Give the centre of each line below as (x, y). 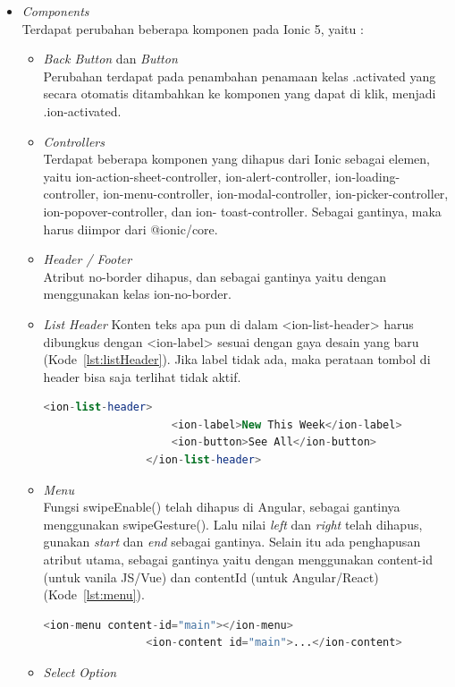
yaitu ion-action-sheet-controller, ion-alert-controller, (187, 176)
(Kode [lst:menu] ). (94, 594)
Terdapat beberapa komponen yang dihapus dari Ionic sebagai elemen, (236, 159)
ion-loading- (367, 176)
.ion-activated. (82, 110)
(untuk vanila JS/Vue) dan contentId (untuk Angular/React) (211, 577)
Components (55, 11)
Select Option (80, 672)
